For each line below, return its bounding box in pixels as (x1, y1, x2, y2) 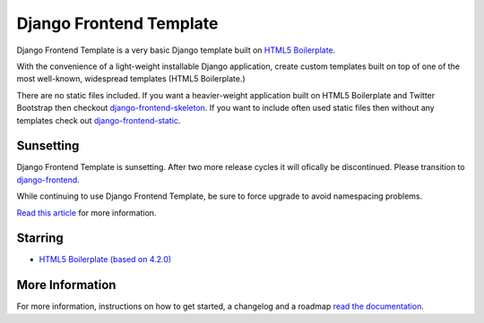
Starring (16, 231, 65, 246)
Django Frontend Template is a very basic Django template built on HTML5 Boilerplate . (16, 45, 336, 55)
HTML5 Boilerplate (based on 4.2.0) (39, 254, 172, 265)
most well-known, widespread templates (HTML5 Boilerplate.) (16, 73, 246, 84)
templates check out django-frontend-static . (16, 115, 181, 125)
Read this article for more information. (16, 207, 157, 218)
